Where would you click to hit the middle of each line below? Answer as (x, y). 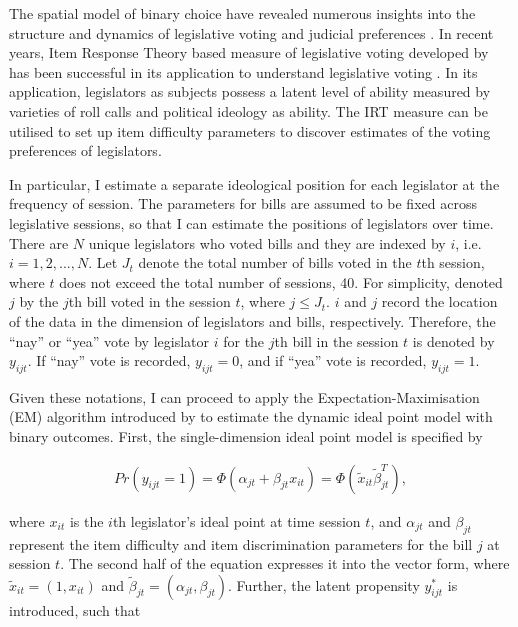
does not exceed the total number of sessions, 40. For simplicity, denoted (281, 281)
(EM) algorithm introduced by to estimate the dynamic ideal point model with (251, 416)
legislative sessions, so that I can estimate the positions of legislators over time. (251, 222)
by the (39, 301)
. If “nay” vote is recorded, (109, 360)
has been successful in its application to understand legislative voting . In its (243, 71)
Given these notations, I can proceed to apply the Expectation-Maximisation (244, 396)
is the (86, 520)
